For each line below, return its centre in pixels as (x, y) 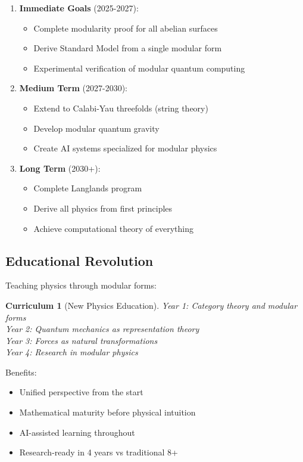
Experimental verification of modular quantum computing (139, 68)
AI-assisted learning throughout (77, 432)
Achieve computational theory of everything (114, 228)
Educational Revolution (79, 260)
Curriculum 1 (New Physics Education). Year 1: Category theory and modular (151, 305)
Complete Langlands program (88, 188)
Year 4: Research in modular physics (72, 352)
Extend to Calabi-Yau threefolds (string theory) (121, 108)
